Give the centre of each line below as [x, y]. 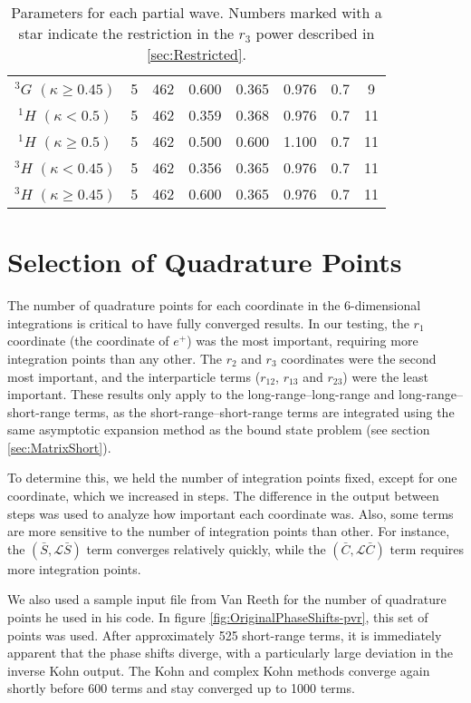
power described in [315, 33]
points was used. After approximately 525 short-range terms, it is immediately [225, 635]
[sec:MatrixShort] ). [59, 447]
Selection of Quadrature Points [205, 262]
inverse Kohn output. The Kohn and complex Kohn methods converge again [219, 670]
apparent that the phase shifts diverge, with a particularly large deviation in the [231, 653]
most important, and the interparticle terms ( [134, 376]
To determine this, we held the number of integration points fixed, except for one [232, 478]
